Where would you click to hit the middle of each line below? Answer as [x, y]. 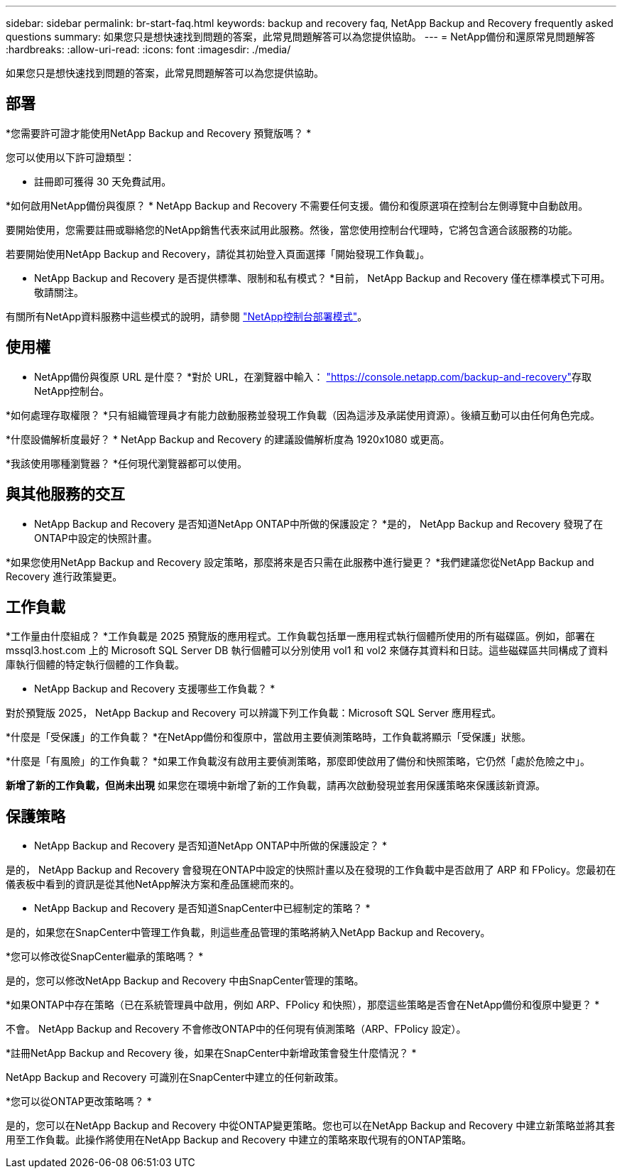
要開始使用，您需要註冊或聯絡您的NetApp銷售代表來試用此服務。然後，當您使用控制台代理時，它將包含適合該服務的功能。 [292, 229]
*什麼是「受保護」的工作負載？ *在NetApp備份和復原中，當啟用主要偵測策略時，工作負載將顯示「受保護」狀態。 [269, 737]
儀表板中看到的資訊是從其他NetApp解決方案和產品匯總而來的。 [153, 884]
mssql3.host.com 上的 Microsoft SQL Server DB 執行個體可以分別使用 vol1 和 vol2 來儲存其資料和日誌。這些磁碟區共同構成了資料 [307, 651]
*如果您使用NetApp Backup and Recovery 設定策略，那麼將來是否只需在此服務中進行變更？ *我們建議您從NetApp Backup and [300, 562]
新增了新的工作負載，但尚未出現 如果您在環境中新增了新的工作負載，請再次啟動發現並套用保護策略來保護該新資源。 [275, 786]
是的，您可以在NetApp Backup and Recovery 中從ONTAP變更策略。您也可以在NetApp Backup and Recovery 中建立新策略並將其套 [311, 1126]
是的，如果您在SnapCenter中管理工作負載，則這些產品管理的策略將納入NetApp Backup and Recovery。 [248, 933]
